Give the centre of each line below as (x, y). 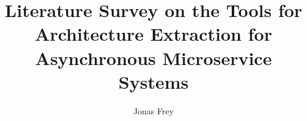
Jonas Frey (153, 110)
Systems (153, 81)
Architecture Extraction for (153, 34)
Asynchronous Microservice (153, 57)
